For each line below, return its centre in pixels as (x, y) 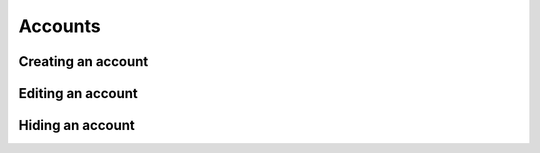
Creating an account (83, 61)
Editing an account (78, 93)
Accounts (59, 26)
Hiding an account (76, 125)
